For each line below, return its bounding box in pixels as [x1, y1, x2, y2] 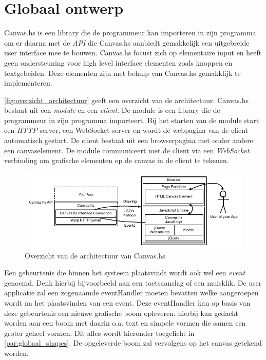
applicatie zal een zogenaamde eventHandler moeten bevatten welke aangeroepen [4, 287, 259, 298]
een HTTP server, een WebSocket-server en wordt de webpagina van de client [4, 125, 249, 135]
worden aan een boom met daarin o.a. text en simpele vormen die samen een [4, 317, 246, 328]
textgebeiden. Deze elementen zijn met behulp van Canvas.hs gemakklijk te [4, 67, 241, 78]
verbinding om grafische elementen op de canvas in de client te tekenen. [4, 155, 229, 166]
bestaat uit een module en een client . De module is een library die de [4, 105, 220, 115]
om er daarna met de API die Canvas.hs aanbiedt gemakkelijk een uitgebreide [4, 37, 250, 48]
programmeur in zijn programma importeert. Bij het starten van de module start [4, 114, 259, 125]
